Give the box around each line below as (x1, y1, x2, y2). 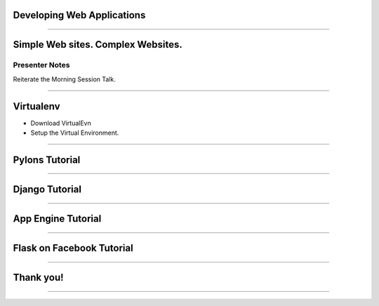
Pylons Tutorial (13, 154, 81, 166)
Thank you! (13, 271, 64, 284)
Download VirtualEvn (30, 119, 91, 127)
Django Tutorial (13, 183, 82, 195)
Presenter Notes (13, 60, 70, 70)
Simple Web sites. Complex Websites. (13, 39, 182, 51)
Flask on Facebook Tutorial (13, 242, 133, 254)
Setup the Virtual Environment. (30, 128, 119, 137)
